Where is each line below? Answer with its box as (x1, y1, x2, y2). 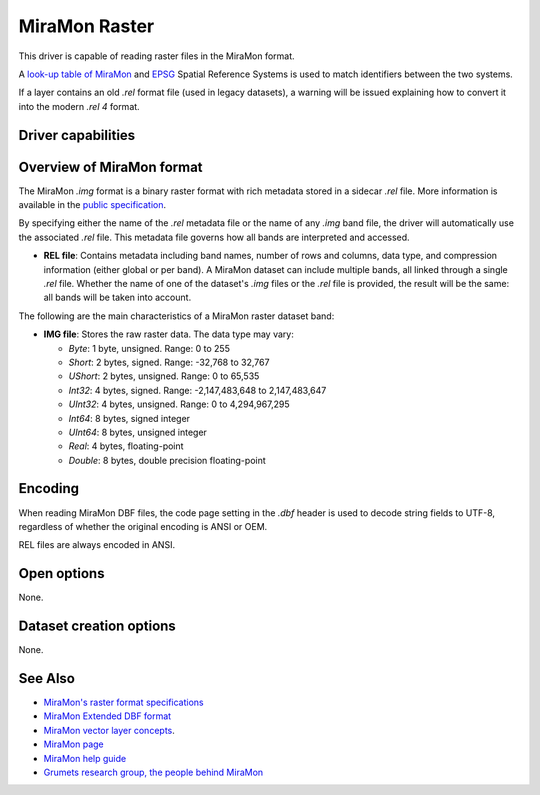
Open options (18, 565, 105, 582)
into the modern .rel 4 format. (18, 100, 140, 112)
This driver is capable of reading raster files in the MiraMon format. (18, 50, 295, 62)
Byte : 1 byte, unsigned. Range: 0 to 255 (68, 342, 230, 354)
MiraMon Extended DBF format (43, 710, 172, 722)
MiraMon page (43, 738, 104, 750)
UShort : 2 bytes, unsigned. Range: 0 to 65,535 (68, 370, 260, 382)
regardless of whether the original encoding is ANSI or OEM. (18, 520, 268, 532)
